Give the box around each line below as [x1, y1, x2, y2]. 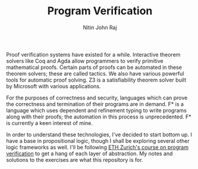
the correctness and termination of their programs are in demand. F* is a [6, 100, 184, 108]
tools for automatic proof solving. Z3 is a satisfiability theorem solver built [6, 76, 186, 83]
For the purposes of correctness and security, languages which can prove [6, 94, 188, 101]
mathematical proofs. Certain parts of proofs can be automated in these [6, 64, 183, 71]
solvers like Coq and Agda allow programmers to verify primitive [6, 57, 164, 64]
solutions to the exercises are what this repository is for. [6, 156, 143, 163]
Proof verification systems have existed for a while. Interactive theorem [6, 51, 181, 58]
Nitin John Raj [83, 24, 117, 31]
